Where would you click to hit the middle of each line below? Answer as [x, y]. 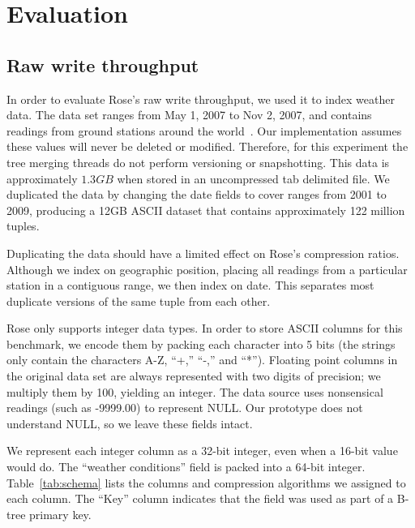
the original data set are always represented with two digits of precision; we [194, 376]
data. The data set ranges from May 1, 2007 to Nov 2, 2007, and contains [189, 115]
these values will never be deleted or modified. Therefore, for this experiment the [207, 146]
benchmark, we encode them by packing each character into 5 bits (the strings [201, 343]
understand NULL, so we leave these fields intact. [130, 423]
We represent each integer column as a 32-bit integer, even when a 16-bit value [202, 451]
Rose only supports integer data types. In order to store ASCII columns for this [205, 328]
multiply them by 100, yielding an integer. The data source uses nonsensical [195, 391]
